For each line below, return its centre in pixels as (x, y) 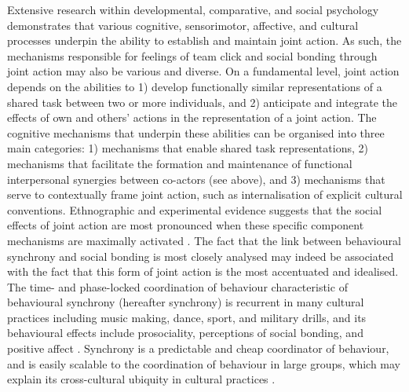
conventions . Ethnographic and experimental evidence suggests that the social (195, 209)
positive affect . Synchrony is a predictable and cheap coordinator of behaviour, (198, 348)
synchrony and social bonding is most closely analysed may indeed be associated (201, 256)
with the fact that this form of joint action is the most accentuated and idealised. (203, 271)
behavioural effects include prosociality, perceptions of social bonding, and (185, 333)
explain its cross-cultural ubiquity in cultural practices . (141, 379)
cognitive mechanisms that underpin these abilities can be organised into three (196, 132)
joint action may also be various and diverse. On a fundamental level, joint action (203, 71)
